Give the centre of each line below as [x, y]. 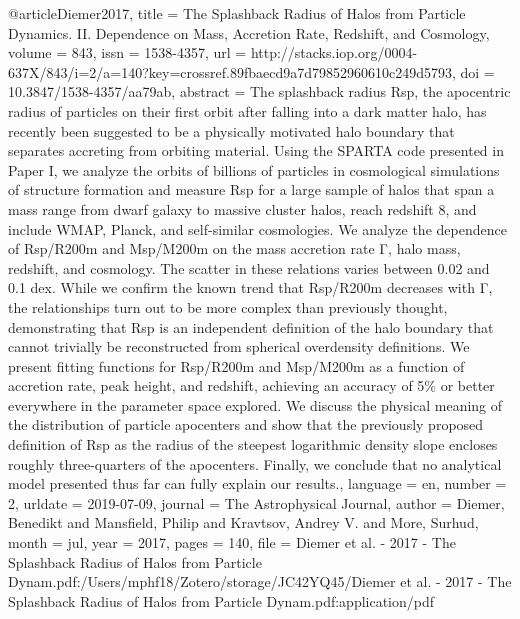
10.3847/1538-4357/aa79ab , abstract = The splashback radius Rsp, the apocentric [259, 91]
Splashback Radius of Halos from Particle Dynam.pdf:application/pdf [221, 600]
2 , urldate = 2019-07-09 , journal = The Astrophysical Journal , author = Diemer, [256, 502]
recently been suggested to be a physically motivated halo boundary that [231, 130]
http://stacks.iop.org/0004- [334, 52]
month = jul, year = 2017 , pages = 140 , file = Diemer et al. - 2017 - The [232, 542]
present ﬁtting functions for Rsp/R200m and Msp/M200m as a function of [236, 365]
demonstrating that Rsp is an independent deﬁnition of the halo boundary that [251, 326]
